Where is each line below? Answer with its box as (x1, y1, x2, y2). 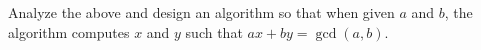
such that (185, 21, 243, 42)
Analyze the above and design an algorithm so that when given (8, 2, 395, 22)
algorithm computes (8, 21, 130, 42)
